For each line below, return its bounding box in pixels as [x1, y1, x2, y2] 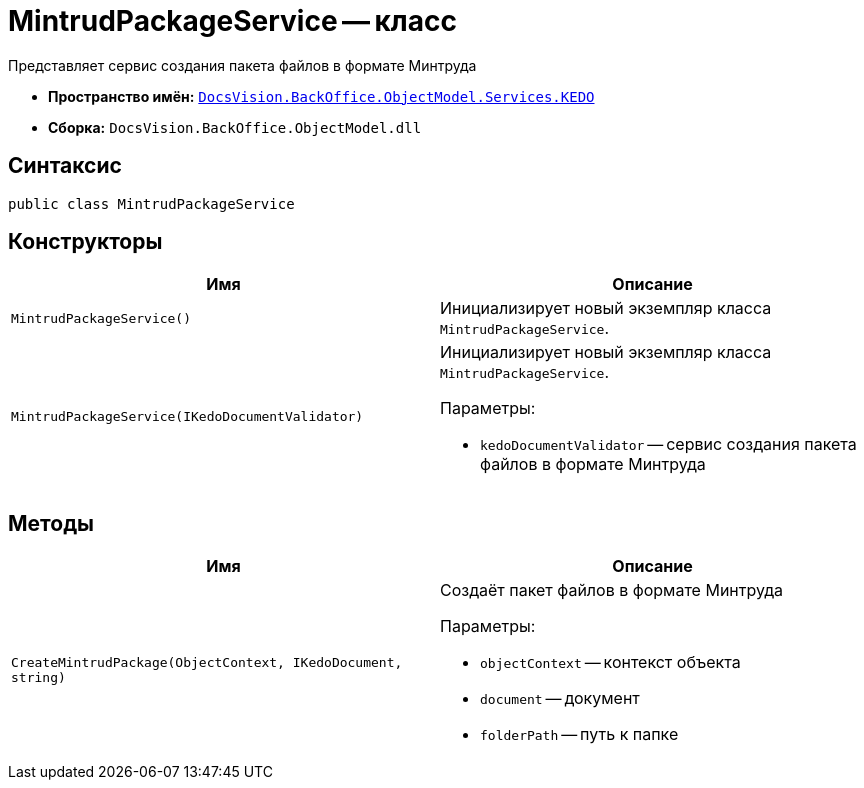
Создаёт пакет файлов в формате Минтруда [440, 580, 783, 601]
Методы [8, 510, 94, 536]
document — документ [480, 688, 640, 709]
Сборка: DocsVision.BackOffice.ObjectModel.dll [48, 118, 422, 136]
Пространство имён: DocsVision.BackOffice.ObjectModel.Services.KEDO [48, 87, 595, 105]
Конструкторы [8, 229, 163, 255]
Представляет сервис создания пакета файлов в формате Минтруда [8, 56, 477, 74]
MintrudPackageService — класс [8, 4, 457, 38]
